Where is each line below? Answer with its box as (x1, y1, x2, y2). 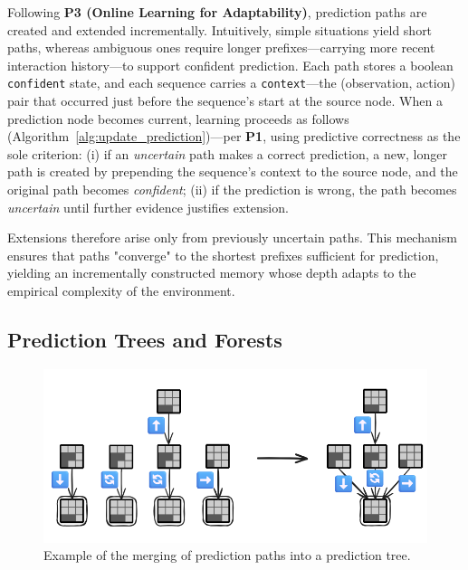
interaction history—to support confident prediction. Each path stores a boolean (7, 55, 454, 74)
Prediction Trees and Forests (7, 325, 282, 353)
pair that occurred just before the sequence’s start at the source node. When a (7, 91, 443, 110)
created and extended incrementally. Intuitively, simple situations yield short (7, 20, 433, 39)
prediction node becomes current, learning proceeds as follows (7, 109, 349, 128)
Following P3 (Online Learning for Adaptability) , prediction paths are (7, 3, 427, 21)
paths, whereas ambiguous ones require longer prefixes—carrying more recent (7, 38, 435, 57)
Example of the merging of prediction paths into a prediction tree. (43, 546, 411, 565)
